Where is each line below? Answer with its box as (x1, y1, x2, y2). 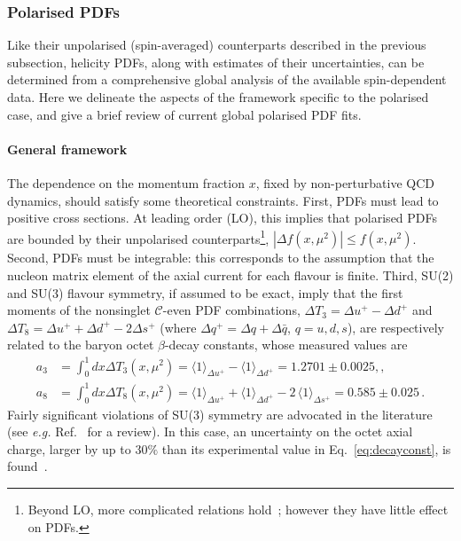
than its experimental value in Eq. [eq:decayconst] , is (161, 439, 451, 458)
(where (160, 318, 197, 336)
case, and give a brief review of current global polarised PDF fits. (7, 105, 362, 123)
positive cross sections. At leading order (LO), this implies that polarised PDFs (7, 208, 438, 227)
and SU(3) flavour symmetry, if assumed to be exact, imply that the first (7, 283, 403, 302)
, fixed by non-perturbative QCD (255, 173, 435, 192)
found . (7, 457, 48, 475)
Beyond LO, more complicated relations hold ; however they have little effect (27, 500, 449, 519)
